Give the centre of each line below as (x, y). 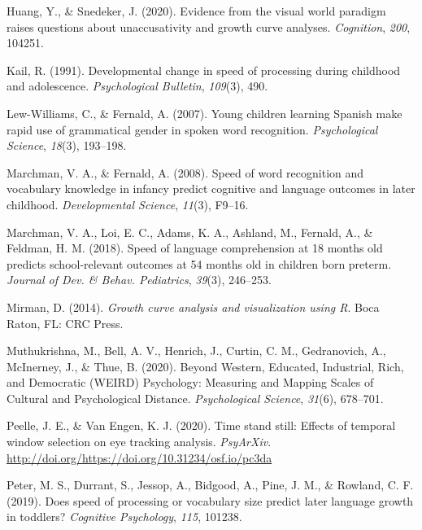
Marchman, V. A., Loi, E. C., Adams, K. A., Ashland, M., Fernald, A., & (190, 232)
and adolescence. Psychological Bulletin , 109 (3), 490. (137, 86)
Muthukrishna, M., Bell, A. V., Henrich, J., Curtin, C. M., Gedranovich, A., (196, 350)
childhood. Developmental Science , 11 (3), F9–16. (128, 204)
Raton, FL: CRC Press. (65, 323)
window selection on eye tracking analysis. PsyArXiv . (139, 442)
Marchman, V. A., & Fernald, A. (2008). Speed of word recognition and (185, 172)
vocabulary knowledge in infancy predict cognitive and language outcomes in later (211, 188)
